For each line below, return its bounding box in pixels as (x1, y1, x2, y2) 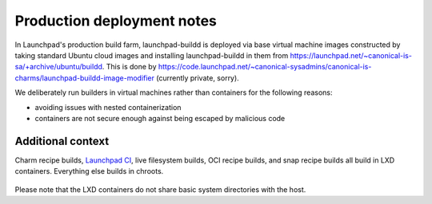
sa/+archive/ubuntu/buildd (14, 62, 103, 72)
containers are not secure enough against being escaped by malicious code (34, 113, 286, 123)
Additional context (14, 134, 110, 147)
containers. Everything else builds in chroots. (14, 167, 164, 176)
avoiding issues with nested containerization (34, 102, 182, 112)
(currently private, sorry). (156, 73, 239, 83)
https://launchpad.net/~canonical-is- (290, 50, 412, 60)
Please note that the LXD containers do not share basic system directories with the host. (14, 184, 306, 194)
